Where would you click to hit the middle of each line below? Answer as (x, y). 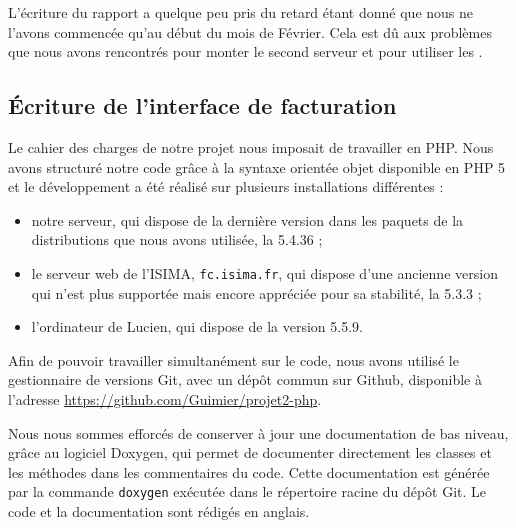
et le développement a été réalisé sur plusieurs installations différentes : (226, 186)
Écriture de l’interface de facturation (202, 105)
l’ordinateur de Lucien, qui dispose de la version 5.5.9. (197, 326)
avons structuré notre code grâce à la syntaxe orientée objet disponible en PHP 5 (257, 166)
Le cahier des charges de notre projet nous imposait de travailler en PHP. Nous (251, 146)
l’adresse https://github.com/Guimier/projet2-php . (165, 398)
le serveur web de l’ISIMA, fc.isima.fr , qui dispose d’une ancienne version (264, 272)
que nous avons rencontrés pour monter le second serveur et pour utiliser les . (245, 51)
